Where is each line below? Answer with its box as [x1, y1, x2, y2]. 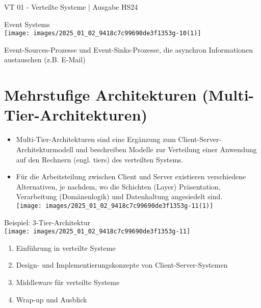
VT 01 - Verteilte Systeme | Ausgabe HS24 [4, 2, 138, 12]
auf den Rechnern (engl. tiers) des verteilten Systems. [16, 154, 184, 164]
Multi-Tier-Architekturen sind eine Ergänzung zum [16, 134, 176, 145]
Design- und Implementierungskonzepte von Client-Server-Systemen [16, 259, 228, 270]
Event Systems [4, 18, 50, 29]
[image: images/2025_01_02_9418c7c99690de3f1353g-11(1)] [16, 202, 214, 209]
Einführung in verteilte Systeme [16, 242, 116, 253]
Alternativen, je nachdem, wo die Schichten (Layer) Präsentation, [16, 181, 221, 192]
